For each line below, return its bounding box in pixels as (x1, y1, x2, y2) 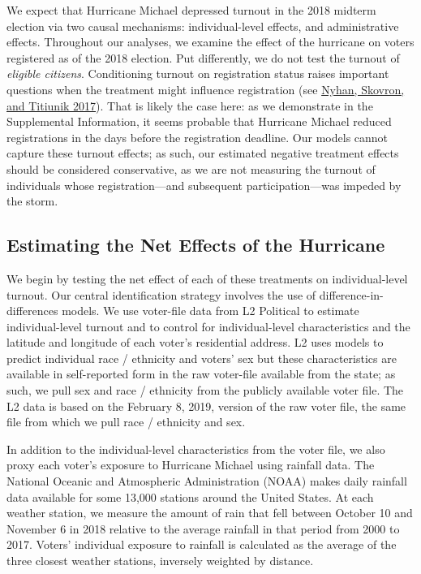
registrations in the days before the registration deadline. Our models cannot (6, 128, 389, 145)
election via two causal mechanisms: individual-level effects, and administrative (6, 17, 399, 34)
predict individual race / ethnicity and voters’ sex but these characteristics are (6, 349, 397, 366)
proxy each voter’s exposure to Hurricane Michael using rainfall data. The (6, 456, 375, 473)
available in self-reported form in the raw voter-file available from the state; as (6, 365, 396, 382)
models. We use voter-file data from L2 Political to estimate (62, 302, 359, 319)
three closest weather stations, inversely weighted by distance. (6, 552, 314, 569)
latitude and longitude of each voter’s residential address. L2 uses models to (6, 334, 384, 351)
